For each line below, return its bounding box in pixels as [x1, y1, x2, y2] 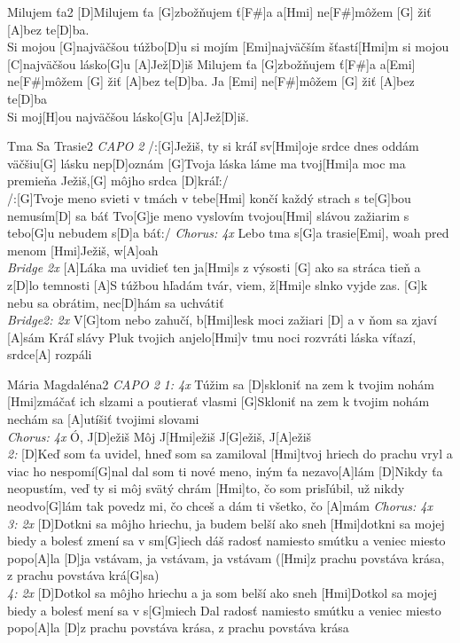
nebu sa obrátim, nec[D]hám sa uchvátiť [7, 293, 224, 311]
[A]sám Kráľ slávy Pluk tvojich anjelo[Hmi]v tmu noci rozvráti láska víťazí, [7, 327, 417, 346]
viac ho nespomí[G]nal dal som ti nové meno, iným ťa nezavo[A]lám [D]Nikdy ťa [7, 461, 443, 480]
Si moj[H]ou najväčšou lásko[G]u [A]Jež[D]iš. [7, 106, 249, 125]
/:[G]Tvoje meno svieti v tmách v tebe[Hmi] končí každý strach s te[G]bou [7, 188, 411, 207]
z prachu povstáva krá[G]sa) [7, 566, 160, 584]
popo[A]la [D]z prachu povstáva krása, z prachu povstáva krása [7, 618, 349, 637]
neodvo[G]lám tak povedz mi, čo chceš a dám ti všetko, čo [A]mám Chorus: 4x [7, 497, 433, 515]
